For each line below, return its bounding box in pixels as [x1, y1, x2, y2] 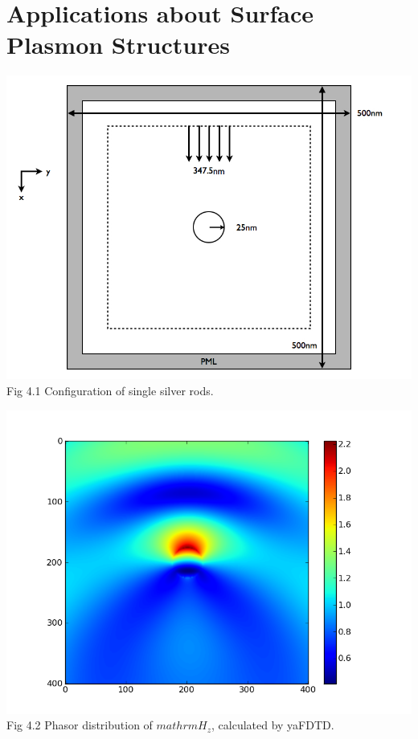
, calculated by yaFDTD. [211, 717, 334, 733]
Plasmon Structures [6, 28, 230, 61]
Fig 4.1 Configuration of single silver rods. [6, 382, 214, 398]
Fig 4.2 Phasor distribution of [6, 717, 153, 733]
